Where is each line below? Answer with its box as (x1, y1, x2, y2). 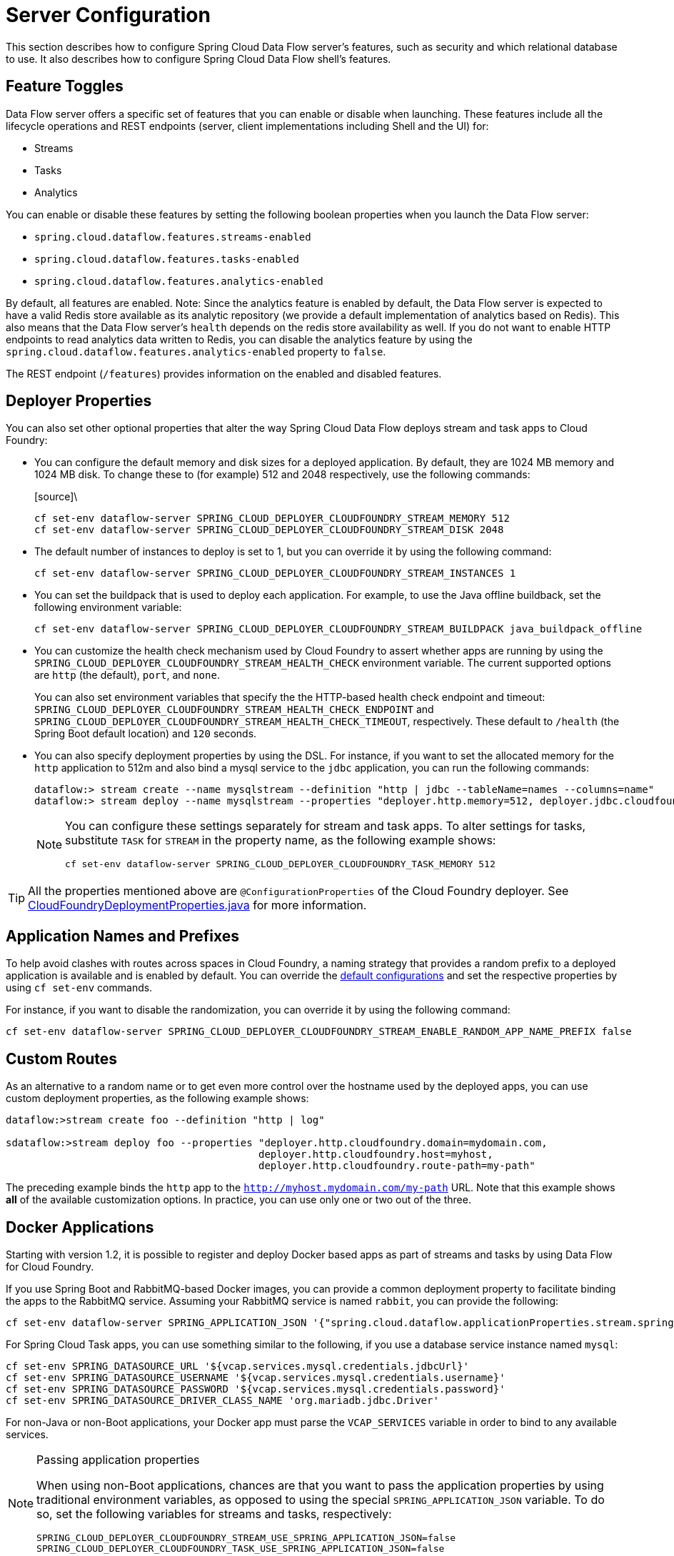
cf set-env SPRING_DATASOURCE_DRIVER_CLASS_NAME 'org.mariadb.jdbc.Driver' (6, 1394, 439, 1406)
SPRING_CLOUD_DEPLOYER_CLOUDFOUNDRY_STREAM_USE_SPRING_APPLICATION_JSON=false (36, 1532, 456, 1543)
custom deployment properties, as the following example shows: (6, 1092, 309, 1105)
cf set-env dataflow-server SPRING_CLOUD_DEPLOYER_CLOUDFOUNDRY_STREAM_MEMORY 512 (34, 512, 510, 525)
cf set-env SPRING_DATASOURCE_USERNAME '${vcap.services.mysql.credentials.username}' (6, 1371, 505, 1383)
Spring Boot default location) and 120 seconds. (34, 727, 257, 740)
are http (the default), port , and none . (34, 669, 220, 682)
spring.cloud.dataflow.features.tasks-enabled (34, 253, 299, 265)
